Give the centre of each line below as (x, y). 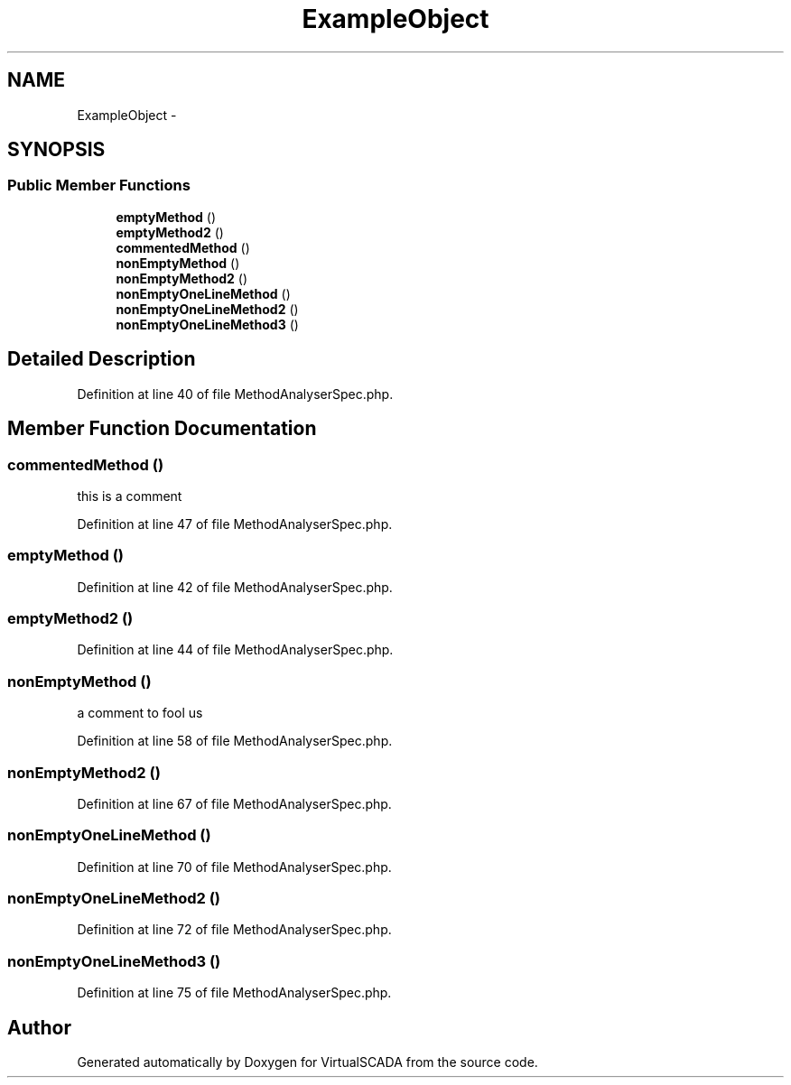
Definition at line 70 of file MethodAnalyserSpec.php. (234, 867)
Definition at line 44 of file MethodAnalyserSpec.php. (235, 650)
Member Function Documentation (162, 429)
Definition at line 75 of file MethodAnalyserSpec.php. (234, 993)
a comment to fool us (140, 713)
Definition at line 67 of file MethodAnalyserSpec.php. (234, 803)
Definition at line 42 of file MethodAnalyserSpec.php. (235, 587)
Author (39, 1027)
